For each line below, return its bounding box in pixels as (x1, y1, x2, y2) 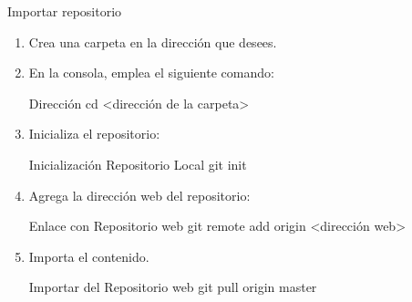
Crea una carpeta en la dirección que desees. (28, 32, 277, 51)
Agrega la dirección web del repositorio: (28, 185, 251, 204)
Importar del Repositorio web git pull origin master (28, 277, 317, 297)
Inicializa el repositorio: (28, 124, 160, 143)
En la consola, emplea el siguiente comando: (28, 63, 274, 82)
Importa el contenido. (28, 246, 149, 266)
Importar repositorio (7, 2, 122, 20)
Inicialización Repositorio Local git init (28, 154, 247, 173)
